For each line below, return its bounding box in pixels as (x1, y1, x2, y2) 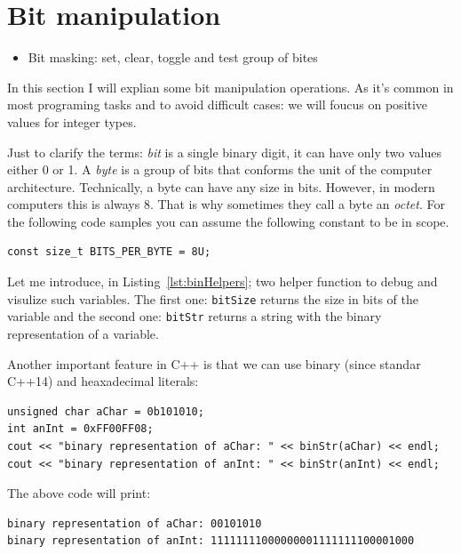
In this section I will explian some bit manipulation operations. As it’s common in (7, 77, 454, 96)
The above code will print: (7, 484, 151, 502)
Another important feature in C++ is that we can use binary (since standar (7, 354, 421, 373)
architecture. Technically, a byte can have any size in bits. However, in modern (7, 177, 435, 196)
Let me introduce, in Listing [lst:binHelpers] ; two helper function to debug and (7, 272, 438, 291)
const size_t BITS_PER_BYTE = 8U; (7, 245, 211, 259)
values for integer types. (7, 112, 137, 131)
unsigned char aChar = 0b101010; (7, 405, 204, 418)
